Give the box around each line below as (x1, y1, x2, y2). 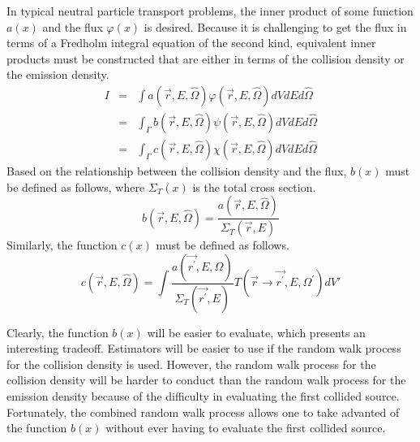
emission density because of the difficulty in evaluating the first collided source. (6, 387, 400, 404)
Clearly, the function (6, 323, 109, 340)
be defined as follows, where (6, 178, 145, 195)
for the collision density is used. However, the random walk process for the (6, 355, 376, 372)
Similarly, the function (6, 236, 118, 253)
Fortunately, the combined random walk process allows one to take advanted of (6, 403, 400, 420)
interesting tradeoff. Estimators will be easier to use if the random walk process (6, 340, 401, 357)
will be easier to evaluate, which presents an (147, 323, 366, 340)
